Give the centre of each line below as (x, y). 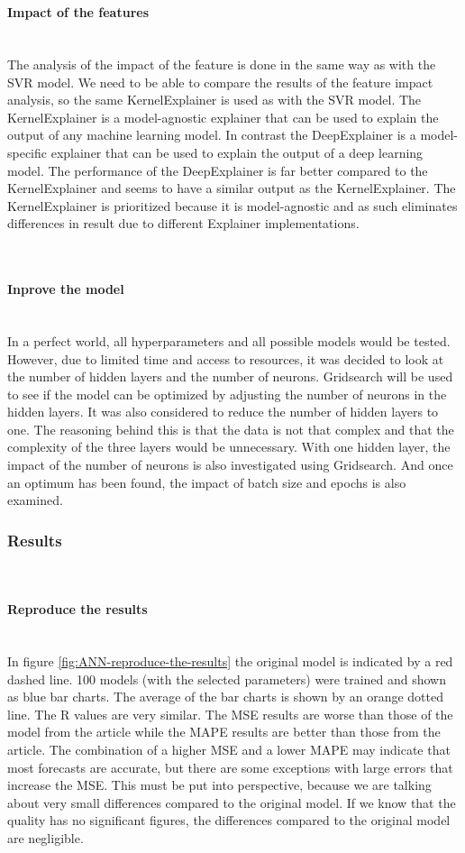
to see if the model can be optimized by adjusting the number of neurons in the (227, 394)
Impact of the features (78, 12)
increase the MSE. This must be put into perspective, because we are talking (219, 785)
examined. (35, 500)
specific (27, 152)
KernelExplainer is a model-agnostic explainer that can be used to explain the (223, 117)
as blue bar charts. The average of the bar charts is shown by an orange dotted (225, 697)
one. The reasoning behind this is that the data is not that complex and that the (231, 429)
